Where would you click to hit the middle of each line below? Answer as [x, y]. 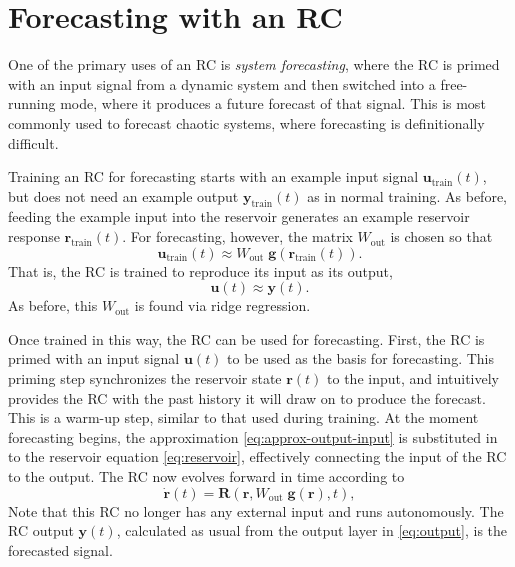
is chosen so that [441, 236]
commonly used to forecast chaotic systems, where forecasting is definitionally [246, 122]
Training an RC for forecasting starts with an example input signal [213, 176]
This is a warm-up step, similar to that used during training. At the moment [243, 417]
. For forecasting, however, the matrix [237, 236]
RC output [41, 530]
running [32, 103]
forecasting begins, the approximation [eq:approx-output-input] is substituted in [253, 436]
